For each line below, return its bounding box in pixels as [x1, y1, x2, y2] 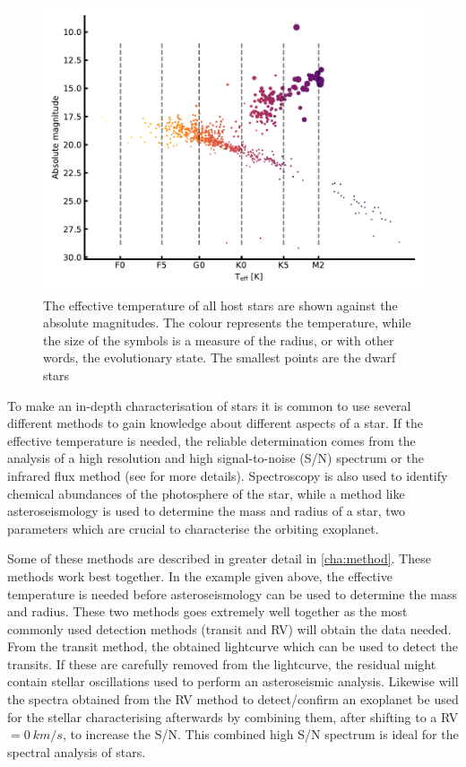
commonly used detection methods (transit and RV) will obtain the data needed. [7, 619, 452, 638]
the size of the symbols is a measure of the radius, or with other [43, 330, 394, 349]
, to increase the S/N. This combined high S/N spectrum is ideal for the [62, 725, 459, 744]
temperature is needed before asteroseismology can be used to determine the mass [7, 584, 457, 603]
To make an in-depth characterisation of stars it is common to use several [7, 396, 411, 414]
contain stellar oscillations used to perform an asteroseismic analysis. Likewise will [7, 672, 459, 691]
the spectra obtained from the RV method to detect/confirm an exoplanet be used [7, 690, 459, 709]
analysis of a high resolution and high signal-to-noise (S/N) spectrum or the [7, 449, 424, 467]
